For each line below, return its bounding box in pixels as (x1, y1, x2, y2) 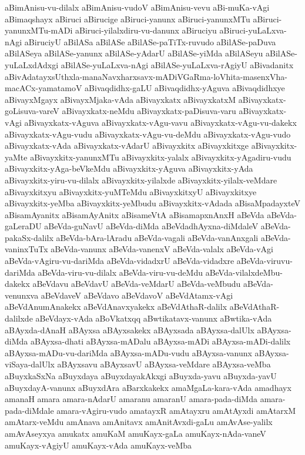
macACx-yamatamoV (5, 82, 82, 94)
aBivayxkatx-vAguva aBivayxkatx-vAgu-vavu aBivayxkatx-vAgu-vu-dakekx (24, 116, 297, 128)
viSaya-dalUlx (5, 358, 55, 370)
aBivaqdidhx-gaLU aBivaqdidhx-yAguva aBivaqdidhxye (85, 82, 285, 94)
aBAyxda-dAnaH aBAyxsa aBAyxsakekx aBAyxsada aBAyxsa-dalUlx (5, 323, 254, 336)
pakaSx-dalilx (5, 231, 53, 243)
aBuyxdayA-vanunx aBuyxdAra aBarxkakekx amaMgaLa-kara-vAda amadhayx (5, 381, 291, 393)
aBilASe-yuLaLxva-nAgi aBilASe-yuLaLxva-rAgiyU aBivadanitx (61, 58, 294, 71)
